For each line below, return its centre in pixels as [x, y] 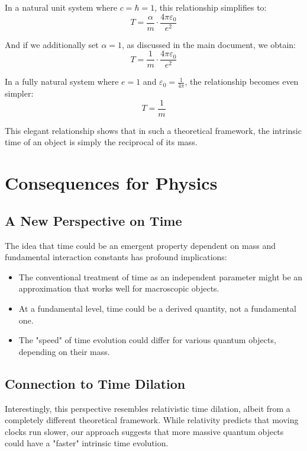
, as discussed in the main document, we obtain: [209, 44]
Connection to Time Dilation [95, 383]
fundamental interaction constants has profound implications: [116, 257]
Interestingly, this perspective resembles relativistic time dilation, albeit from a [148, 408]
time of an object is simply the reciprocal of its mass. [101, 142]
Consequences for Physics [111, 183]
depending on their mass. [64, 351]
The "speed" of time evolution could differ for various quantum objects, [147, 340]
